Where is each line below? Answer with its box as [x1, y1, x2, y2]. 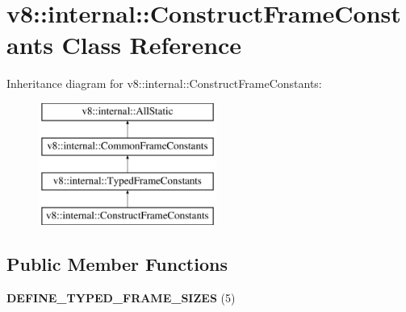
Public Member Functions [6, 252, 228, 277]
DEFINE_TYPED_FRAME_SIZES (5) [6, 289, 236, 306]
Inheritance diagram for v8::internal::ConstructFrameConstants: [6, 75, 322, 92]
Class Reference [61, 28, 242, 61]
